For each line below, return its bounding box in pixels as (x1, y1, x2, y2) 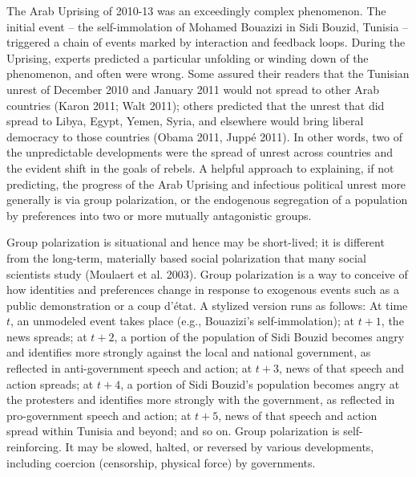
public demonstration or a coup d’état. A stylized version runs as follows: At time (6, 296, 408, 313)
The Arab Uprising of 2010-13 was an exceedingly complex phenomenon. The (6, 2, 386, 18)
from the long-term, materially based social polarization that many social (6, 249, 366, 266)
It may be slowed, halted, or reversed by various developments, (65, 438, 374, 455)
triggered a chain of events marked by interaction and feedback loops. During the (6, 34, 406, 51)
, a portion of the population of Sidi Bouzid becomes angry (114, 328, 405, 344)
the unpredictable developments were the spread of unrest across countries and (6, 144, 394, 161)
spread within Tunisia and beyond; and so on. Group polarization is (6, 422, 340, 439)
